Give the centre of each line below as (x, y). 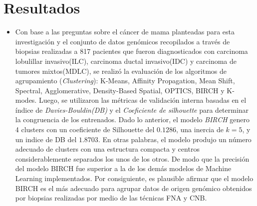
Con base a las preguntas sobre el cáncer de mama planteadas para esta (125, 32)
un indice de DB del (46, 139)
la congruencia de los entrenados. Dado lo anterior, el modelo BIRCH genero (132, 119)
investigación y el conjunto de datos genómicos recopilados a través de (123, 41)
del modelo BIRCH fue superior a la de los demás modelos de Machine (123, 168)
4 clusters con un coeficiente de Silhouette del (85, 129)
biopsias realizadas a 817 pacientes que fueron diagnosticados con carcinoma (131, 51)
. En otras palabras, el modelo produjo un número (175, 139)
